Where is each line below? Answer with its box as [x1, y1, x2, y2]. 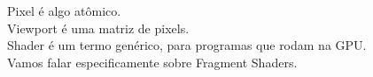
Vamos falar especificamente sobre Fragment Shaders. [7, 52, 298, 71]
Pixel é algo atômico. [7, 2, 121, 19]
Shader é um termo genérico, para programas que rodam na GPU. [7, 36, 367, 54]
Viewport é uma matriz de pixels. [7, 18, 190, 37]
